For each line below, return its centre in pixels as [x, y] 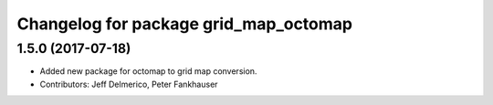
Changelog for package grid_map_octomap [185, 24]
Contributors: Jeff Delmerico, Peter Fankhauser [129, 84]
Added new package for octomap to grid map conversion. [148, 71]
